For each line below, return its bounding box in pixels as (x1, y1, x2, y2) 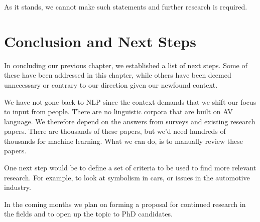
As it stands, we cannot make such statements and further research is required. (4, 2, 247, 12)
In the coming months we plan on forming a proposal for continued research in (4, 198, 246, 209)
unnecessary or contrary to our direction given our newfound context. (4, 79, 218, 90)
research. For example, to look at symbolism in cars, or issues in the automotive (4, 172, 250, 182)
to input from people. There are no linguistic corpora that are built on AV (4, 106, 233, 117)
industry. (4, 182, 31, 192)
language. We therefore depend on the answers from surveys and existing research (4, 116, 255, 126)
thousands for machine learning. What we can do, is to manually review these (4, 135, 243, 146)
